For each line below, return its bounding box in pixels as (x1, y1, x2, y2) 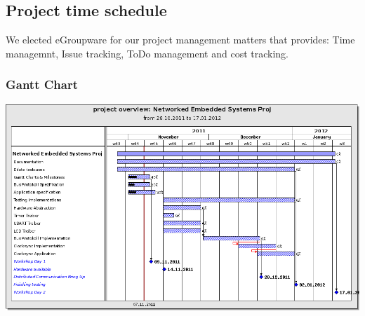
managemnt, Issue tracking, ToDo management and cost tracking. (6, 46, 288, 60)
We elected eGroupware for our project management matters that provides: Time (6, 32, 355, 47)
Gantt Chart (6, 76, 79, 93)
